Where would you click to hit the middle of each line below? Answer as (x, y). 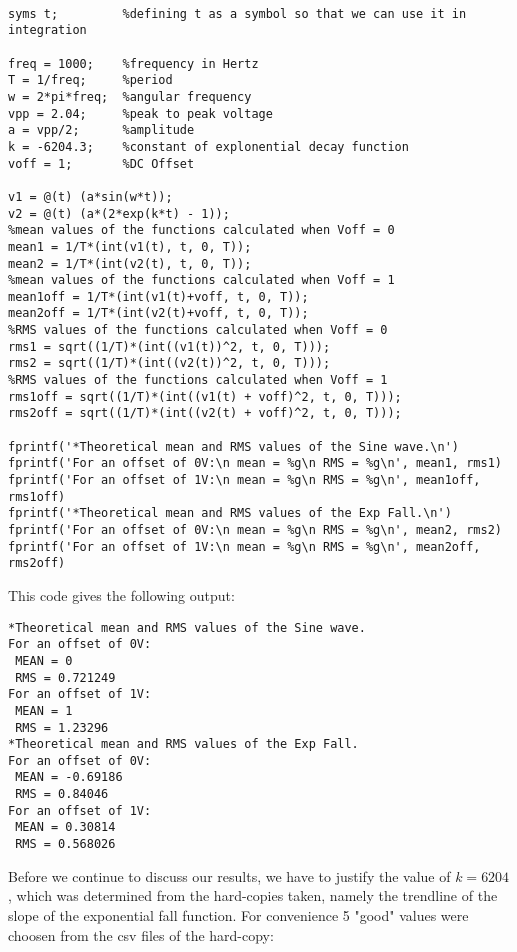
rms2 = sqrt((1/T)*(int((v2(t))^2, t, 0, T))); (169, 363)
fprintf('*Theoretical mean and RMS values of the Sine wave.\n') (234, 446)
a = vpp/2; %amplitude (101, 130)
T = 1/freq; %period (90, 80)
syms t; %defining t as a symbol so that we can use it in (237, 13)
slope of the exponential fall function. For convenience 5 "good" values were (238, 914)
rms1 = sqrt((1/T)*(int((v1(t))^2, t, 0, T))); (169, 346)
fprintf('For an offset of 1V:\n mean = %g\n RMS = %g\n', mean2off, (244, 546)
